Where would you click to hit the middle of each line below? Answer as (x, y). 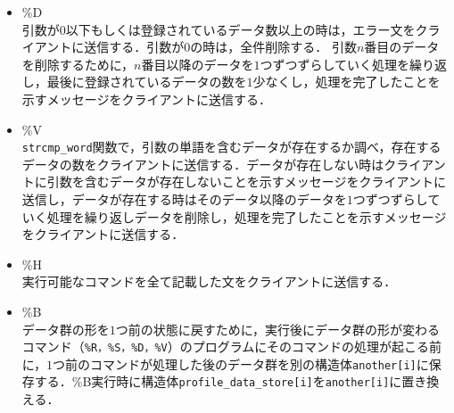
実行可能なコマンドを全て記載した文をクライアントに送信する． (209, 281)
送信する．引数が (134, 47)
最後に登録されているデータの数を (147, 82)
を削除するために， (78, 64)
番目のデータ (402, 47)
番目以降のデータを (198, 64)
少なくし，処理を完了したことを (347, 82)
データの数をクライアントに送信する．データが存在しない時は (203, 164)
